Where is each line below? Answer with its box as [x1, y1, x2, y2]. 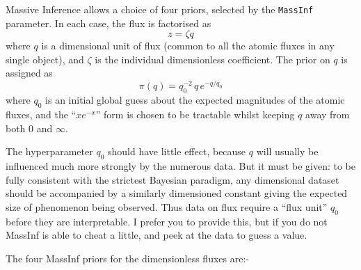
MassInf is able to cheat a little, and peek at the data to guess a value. [6, 228, 307, 242]
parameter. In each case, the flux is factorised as [6, 15, 211, 30]
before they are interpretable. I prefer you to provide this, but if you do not [6, 214, 328, 228]
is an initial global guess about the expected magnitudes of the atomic [45, 93, 345, 107]
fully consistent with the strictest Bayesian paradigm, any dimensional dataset [6, 172, 339, 186]
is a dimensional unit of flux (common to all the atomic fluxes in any [41, 38, 335, 53]
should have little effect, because [108, 144, 246, 159]
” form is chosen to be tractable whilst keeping [95, 107, 295, 122]
